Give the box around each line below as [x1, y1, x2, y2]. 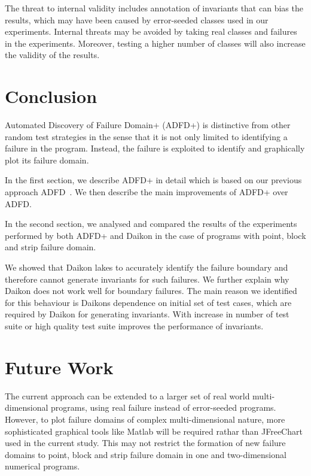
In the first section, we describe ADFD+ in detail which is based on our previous [5, 174, 302, 186]
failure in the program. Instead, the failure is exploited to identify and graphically [5, 142, 305, 154]
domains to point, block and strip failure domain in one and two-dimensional [5, 448, 286, 460]
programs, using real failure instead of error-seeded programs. [51, 401, 276, 414]
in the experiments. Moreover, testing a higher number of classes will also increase [5, 37, 306, 49]
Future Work [5, 354, 114, 379]
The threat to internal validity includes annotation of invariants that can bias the [5, 2, 303, 14]
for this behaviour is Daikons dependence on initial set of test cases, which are [5, 296, 292, 308]
